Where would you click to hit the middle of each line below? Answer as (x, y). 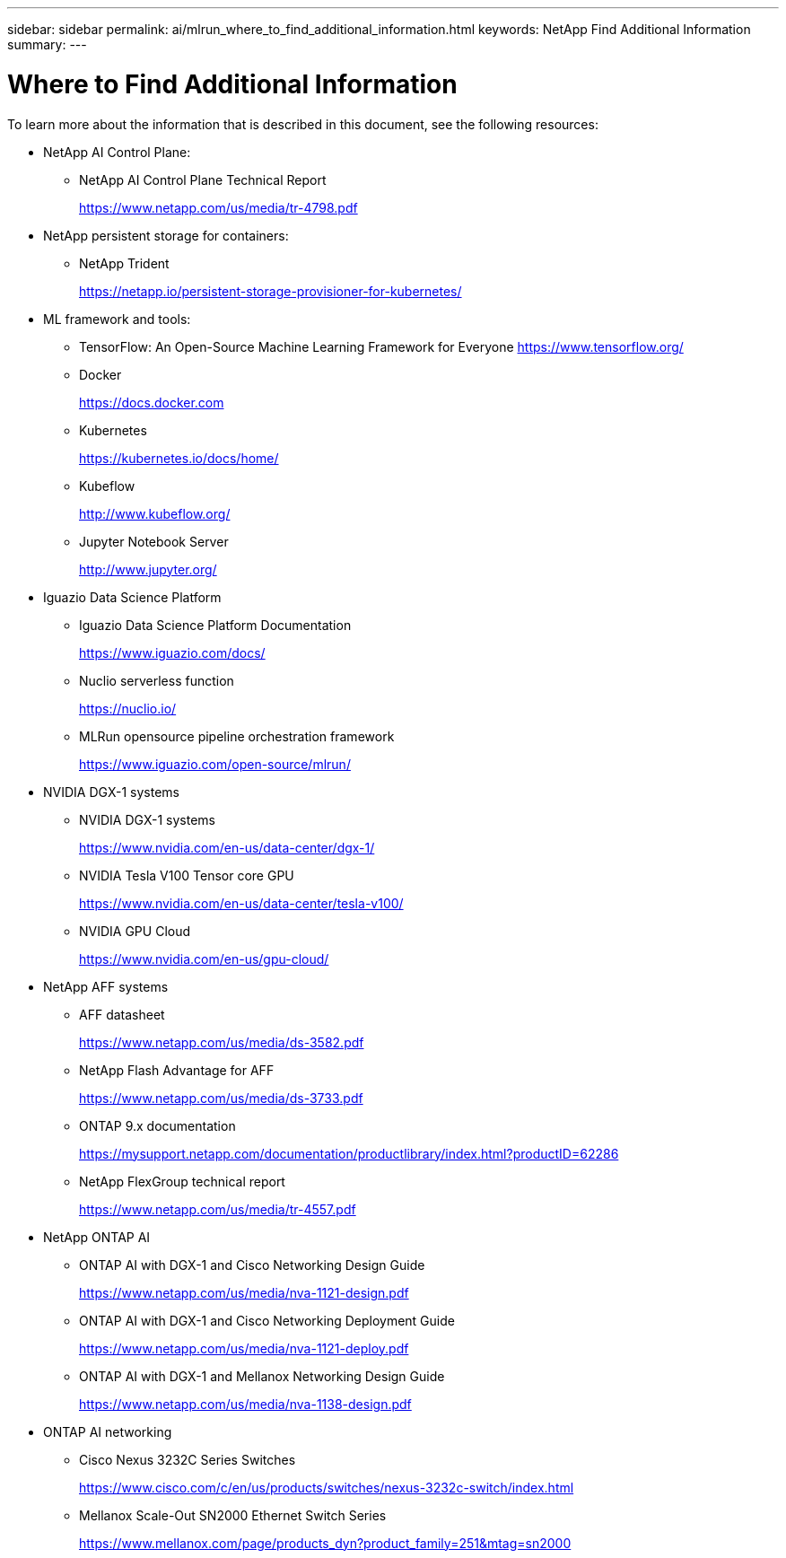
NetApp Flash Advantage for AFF (177, 1070)
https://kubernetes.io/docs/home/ (179, 458)
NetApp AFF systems (106, 986)
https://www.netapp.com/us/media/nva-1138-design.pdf (245, 1404)
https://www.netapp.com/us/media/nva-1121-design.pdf (244, 1292)
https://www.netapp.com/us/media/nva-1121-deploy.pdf (244, 1348)
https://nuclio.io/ (128, 708)
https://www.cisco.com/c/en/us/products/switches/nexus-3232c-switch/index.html (327, 1487)
